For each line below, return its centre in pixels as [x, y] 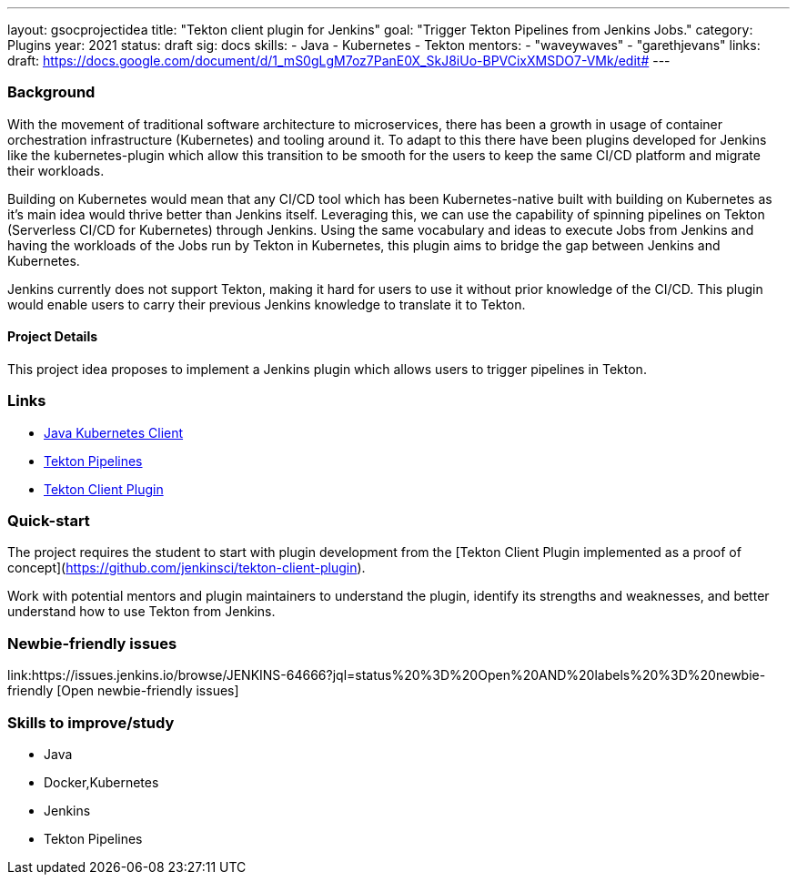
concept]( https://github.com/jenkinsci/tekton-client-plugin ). [187, 568]
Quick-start [49, 521]
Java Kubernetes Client [114, 432]
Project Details [53, 337]
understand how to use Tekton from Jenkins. [141, 612]
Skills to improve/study [91, 722]
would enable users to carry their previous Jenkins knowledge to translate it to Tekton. [267, 304]
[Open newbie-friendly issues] [148, 691]
